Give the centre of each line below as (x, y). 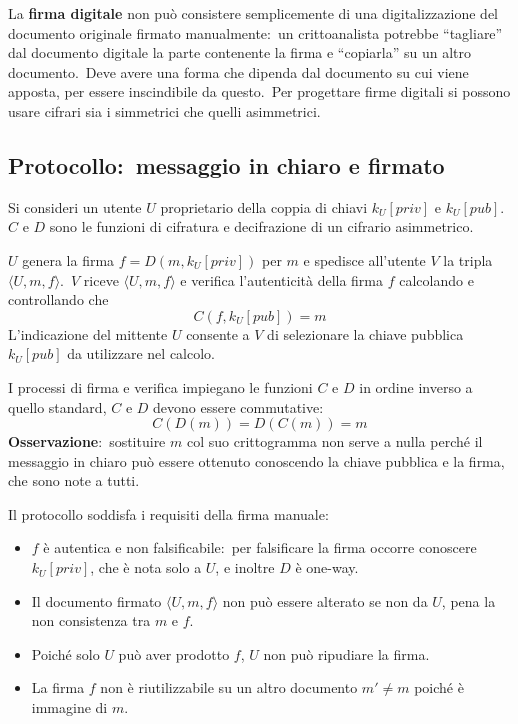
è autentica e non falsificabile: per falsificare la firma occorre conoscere (260, 547)
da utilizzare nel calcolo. (141, 353)
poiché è (439, 687)
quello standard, (57, 406)
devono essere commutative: (238, 406)
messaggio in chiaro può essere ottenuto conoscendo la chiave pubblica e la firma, (256, 460)
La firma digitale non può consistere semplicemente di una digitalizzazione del (253, 13)
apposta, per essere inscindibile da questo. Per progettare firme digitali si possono (259, 91)
